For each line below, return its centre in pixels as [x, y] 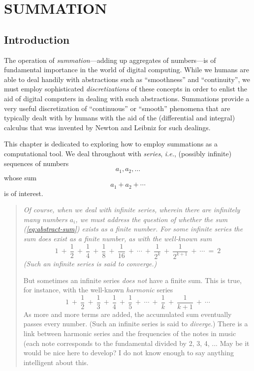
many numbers [45, 219]
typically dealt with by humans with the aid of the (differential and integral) [120, 118]
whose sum [20, 177]
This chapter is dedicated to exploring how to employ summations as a [111, 144]
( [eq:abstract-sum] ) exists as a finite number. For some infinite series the [133, 229]
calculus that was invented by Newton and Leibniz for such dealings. [107, 127]
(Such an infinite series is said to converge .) [90, 263]
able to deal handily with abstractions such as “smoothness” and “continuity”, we [127, 79]
